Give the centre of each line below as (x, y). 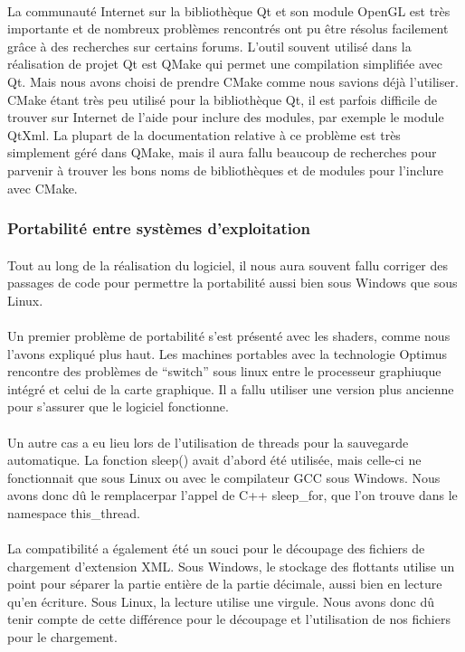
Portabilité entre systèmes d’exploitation (159, 228)
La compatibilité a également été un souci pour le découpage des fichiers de (216, 548)
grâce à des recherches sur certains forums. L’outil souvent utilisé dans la (209, 46)
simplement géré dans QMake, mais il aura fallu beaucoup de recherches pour (222, 152)
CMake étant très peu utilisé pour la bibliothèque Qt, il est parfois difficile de (222, 99)
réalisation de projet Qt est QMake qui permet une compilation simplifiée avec (225, 64)
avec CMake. (43, 188)
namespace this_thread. (74, 512)
